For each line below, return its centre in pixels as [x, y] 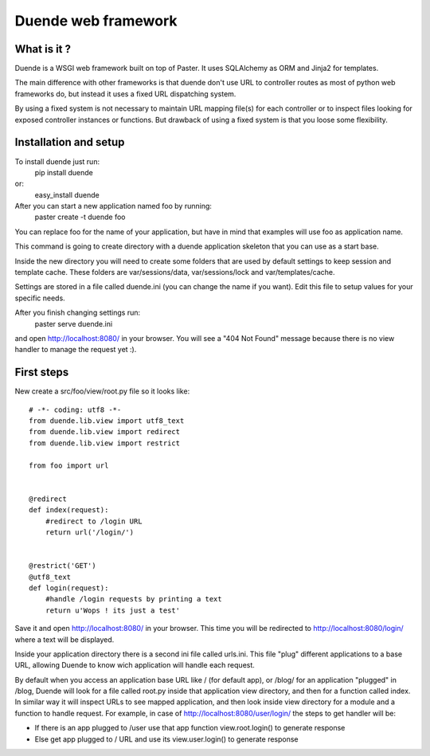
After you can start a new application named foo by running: [113, 206]
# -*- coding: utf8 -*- [75, 409]
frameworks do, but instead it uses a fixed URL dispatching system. [125, 94]
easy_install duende [67, 194]
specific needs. [40, 298]
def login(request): [69, 588]
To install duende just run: [57, 161]
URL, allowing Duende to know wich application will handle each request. [135, 665]
